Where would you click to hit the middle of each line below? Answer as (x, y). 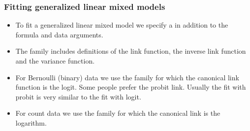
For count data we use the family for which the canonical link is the (118, 113)
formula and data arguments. (59, 34)
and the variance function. (55, 61)
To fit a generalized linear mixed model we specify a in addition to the (122, 25)
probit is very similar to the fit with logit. (78, 96)
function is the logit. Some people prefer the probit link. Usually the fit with (131, 87)
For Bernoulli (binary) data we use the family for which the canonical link (127, 77)
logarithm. (31, 122)
